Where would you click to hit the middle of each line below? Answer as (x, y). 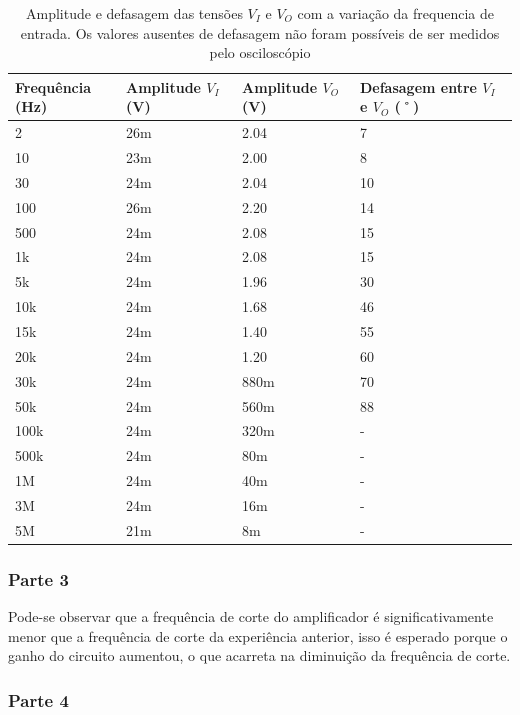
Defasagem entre (418, 86)
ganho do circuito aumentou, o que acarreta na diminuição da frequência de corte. (259, 655)
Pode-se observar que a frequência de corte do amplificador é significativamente (251, 616)
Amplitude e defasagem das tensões (134, 13)
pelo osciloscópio (260, 52)
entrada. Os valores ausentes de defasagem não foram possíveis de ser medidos (260, 32)
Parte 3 (38, 578)
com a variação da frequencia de (395, 13)
